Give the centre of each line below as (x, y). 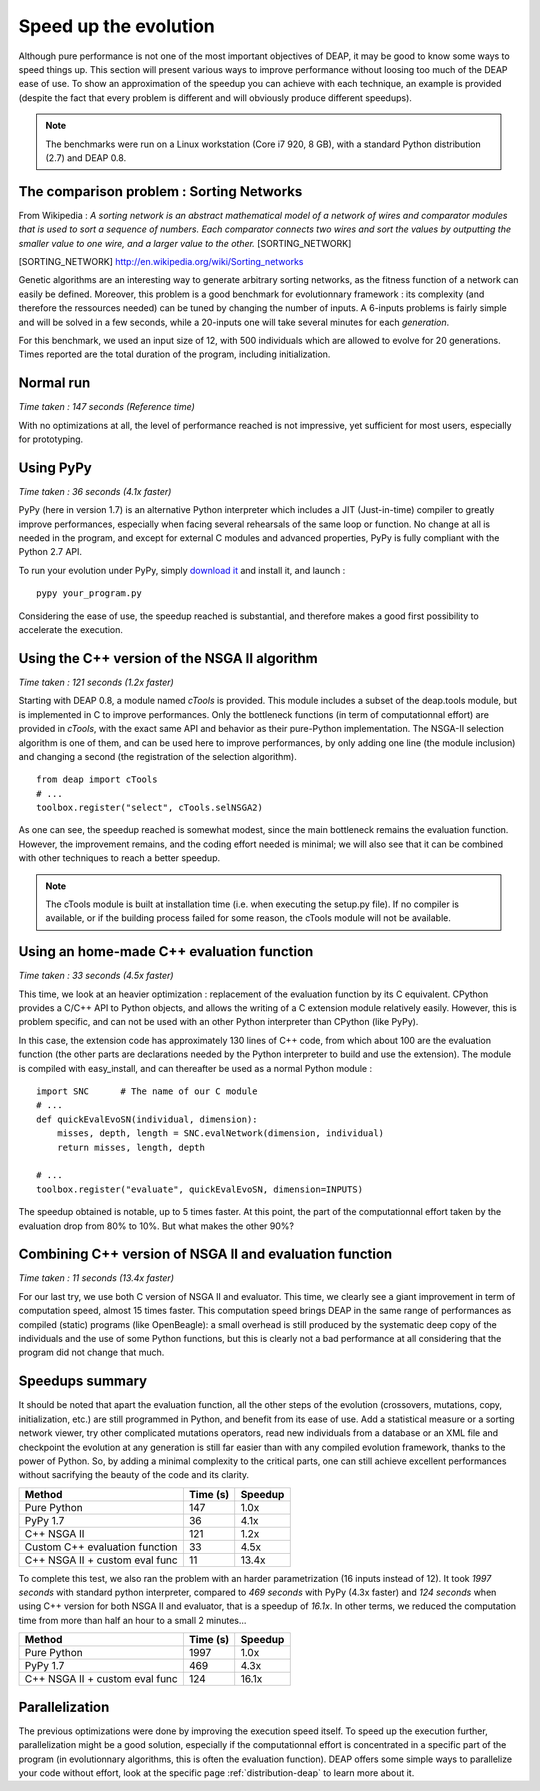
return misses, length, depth (130, 1147)
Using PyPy (55, 467)
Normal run (54, 383)
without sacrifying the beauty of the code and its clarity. (134, 1475)
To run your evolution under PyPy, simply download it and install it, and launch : (182, 570)
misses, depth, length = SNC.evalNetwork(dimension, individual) (220, 1133)
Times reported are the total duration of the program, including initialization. (174, 354)
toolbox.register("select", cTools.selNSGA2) (150, 808)
